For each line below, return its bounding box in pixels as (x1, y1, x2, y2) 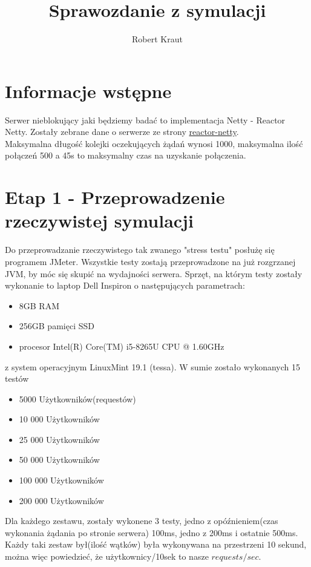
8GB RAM (19, 299, 60, 312)
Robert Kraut (132, 33, 183, 45)
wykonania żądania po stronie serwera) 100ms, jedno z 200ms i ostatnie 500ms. (5, 526, 298, 539)
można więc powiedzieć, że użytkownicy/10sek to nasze (5, 550, 209, 563)
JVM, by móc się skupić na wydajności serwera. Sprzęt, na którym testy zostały (5, 267, 303, 280)
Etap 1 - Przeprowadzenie (5, 185, 225, 209)
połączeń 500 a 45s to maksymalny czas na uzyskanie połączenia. (5, 149, 246, 162)
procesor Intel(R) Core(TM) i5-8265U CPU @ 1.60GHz (19, 339, 224, 352)
